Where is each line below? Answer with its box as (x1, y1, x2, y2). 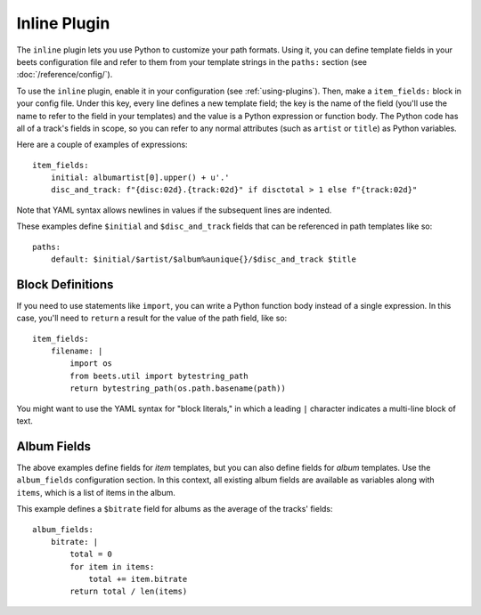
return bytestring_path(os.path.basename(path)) (69, 384, 287, 393)
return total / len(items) (69, 587, 188, 596)
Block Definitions (16, 277, 114, 292)
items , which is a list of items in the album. (16, 487, 175, 498)
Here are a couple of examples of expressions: (16, 139, 188, 150)
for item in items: (69, 562, 155, 571)
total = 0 (69, 549, 113, 560)
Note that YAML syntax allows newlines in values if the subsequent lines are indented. (16, 205, 332, 215)
